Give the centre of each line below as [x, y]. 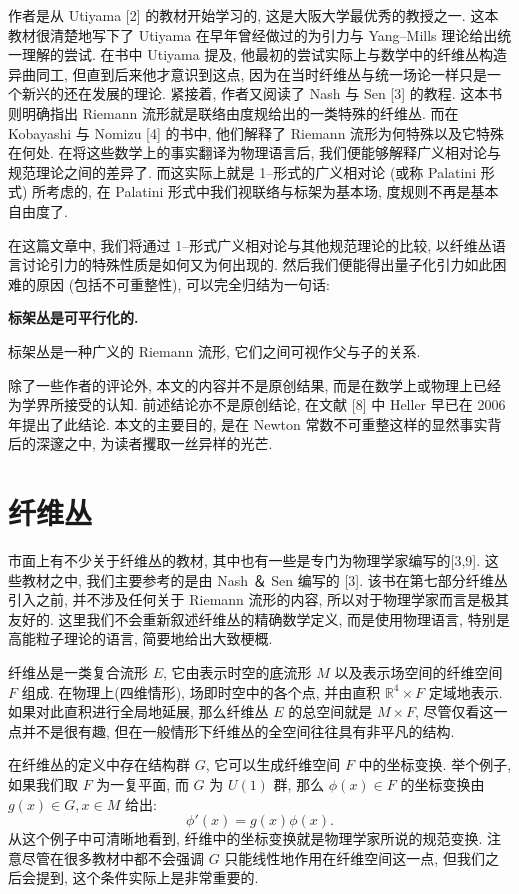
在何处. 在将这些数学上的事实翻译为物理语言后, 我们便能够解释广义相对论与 [255, 152]
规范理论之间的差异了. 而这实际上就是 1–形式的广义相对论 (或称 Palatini [242, 171]
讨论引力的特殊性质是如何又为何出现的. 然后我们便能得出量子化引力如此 [257, 264]
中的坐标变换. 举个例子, [435, 764]
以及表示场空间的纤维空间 [418, 671]
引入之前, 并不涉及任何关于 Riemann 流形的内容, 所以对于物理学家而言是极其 [259, 599]
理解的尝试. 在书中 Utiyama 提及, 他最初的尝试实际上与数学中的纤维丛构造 [264, 54]
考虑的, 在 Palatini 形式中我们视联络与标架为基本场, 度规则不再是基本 [272, 191]
